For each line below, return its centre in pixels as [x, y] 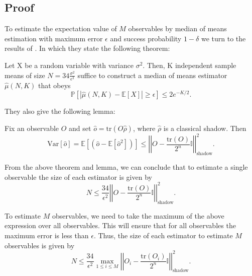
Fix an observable [32, 128]
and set [80, 128]
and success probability [146, 38]
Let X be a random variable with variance [69, 65]
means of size [25, 75]
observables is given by [40, 245]
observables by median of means [177, 28]
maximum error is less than [47, 235]
